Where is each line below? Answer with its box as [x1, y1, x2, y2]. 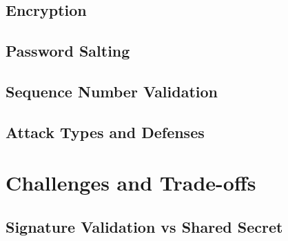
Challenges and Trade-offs [6, 168, 256, 197]
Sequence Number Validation [6, 80, 218, 102]
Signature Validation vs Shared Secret [6, 215, 283, 237]
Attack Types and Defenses [6, 121, 205, 142]
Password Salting [6, 40, 130, 61]
